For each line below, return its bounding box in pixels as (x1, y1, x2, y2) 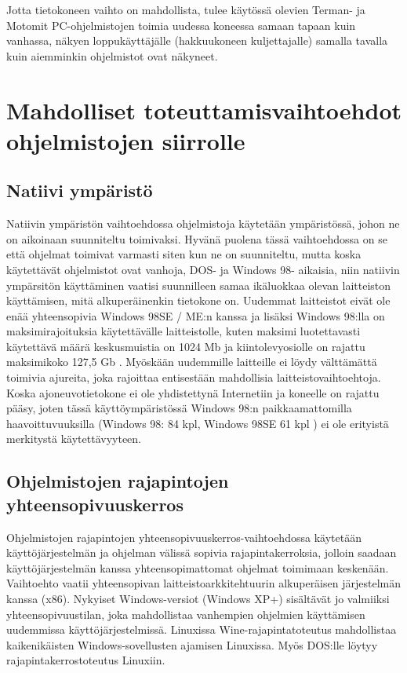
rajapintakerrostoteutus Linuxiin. (6, 652, 165, 668)
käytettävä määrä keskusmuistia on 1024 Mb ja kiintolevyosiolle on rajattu (6, 338, 365, 354)
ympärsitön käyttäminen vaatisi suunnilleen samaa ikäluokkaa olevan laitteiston (6, 276, 391, 293)
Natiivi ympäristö (6, 178, 153, 203)
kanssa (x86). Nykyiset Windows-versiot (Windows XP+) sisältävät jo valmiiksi (6, 591, 390, 607)
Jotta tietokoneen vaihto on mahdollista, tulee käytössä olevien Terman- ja (6, 2, 365, 17)
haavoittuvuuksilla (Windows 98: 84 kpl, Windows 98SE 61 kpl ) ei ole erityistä (6, 415, 389, 431)
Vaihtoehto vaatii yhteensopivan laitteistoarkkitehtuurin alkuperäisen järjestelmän (6, 575, 401, 591)
